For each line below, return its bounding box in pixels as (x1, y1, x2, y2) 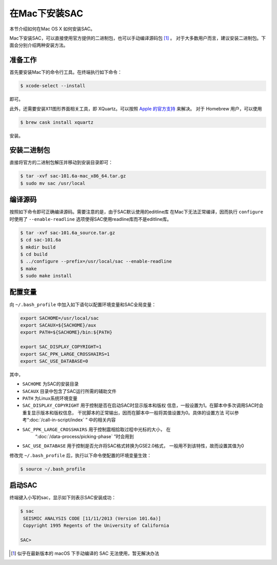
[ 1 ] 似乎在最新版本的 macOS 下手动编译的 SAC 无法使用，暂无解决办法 (11, 550, 160, 556)
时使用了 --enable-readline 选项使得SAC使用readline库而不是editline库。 (9, 216, 172, 222)
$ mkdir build (20, 244, 56, 250)
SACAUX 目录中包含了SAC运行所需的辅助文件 (22, 388, 116, 394)
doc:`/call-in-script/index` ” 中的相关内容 (30, 417, 116, 423)
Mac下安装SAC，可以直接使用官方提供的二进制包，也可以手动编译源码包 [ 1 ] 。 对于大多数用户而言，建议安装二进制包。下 (9, 35, 266, 41)
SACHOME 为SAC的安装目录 (22, 381, 79, 387)
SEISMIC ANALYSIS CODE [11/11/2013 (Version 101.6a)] (23, 515, 161, 521)
